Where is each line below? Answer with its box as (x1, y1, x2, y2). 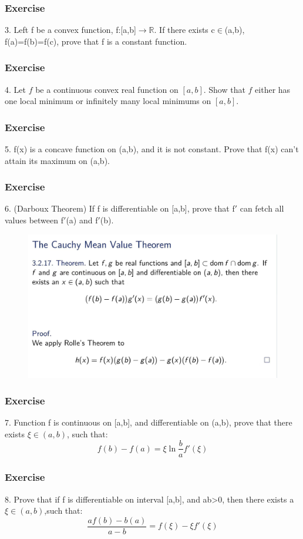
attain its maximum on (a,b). (5, 154, 110, 166)
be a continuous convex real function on (35, 83, 179, 95)
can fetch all (240, 202, 284, 215)
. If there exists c (154, 24, 215, 36)
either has (255, 83, 291, 95)
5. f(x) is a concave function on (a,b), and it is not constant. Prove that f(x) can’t (5, 143, 299, 155)
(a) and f (66, 214, 98, 226)
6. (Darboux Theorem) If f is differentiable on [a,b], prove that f (5, 202, 235, 215)
